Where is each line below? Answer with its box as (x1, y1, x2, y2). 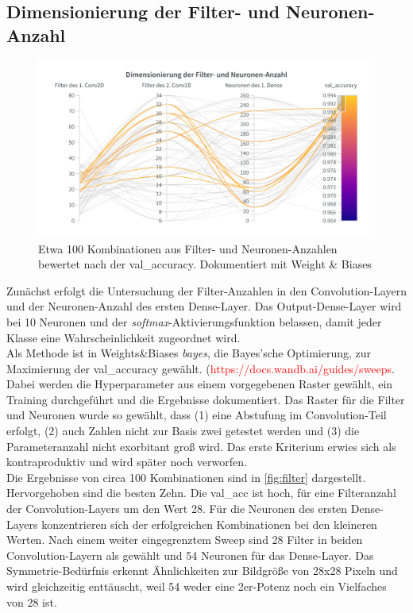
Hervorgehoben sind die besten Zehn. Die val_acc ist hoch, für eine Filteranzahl (6, 484, 396, 501)
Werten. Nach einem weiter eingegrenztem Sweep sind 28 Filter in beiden (6, 531, 363, 548)
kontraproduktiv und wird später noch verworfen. (6, 453, 247, 470)
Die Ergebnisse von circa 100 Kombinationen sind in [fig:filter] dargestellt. (6, 468, 366, 485)
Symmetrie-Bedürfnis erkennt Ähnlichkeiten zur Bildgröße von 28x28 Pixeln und (6, 562, 398, 579)
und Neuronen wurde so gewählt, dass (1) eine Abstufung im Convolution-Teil (6, 407, 387, 423)
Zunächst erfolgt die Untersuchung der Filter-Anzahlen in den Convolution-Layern (6, 282, 407, 299)
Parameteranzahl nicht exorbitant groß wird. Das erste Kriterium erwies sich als (6, 438, 396, 454)
